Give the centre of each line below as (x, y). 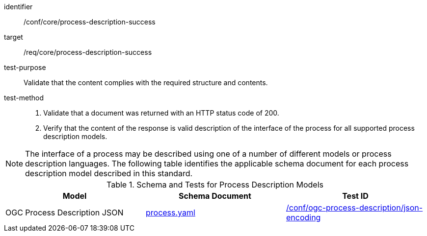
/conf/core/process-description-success (90, 22)
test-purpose (25, 67)
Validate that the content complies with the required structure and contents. (146, 83)
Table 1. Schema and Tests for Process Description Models (215, 185)
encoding (303, 217)
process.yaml (170, 212)
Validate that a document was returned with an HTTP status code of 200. (161, 113)
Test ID (355, 196)
